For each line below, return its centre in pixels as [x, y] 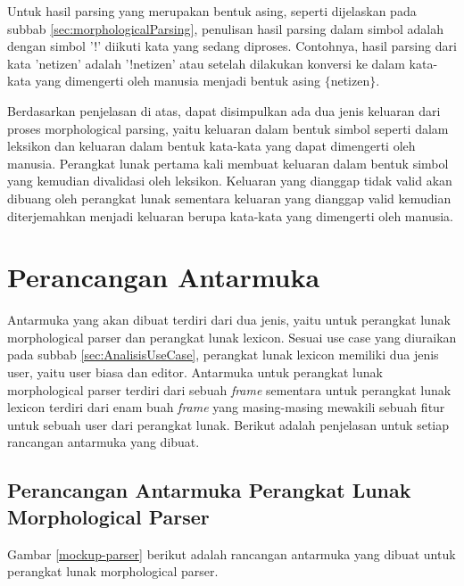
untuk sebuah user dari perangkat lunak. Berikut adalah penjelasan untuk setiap [228, 424]
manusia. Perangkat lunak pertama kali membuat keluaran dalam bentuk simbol [228, 163]
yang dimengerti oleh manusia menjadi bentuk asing [178, 81]
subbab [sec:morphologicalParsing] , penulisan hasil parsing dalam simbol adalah [225, 28]
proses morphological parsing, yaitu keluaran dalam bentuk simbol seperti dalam [228, 128]
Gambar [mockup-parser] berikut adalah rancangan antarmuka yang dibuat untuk [232, 553]
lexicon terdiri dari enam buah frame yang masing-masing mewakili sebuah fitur [226, 407]
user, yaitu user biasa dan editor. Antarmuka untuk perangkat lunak [195, 372]
